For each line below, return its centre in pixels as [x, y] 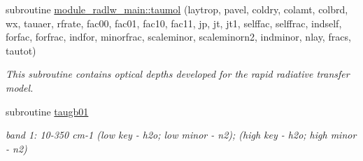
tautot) [21, 50]
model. [20, 87]
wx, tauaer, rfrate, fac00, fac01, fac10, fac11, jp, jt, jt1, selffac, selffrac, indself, [174, 23]
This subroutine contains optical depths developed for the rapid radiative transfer [178, 74]
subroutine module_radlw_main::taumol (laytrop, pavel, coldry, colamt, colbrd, [177, 9]
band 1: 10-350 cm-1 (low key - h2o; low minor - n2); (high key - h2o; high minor [181, 135]
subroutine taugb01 [47, 111]
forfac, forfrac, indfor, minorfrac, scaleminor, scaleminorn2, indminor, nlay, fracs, [178, 37]
